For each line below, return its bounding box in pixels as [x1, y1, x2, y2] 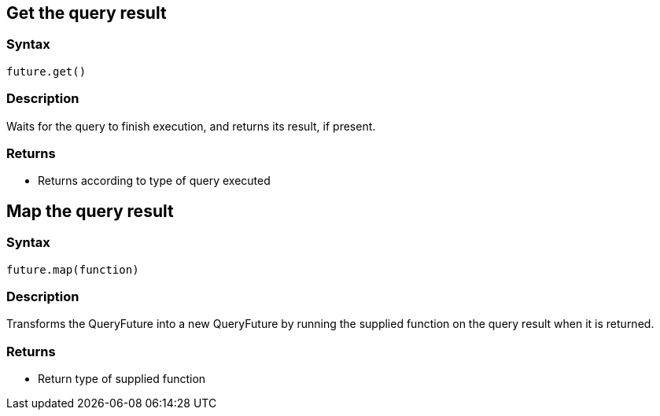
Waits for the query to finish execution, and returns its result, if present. [6, 119, 376, 133]
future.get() [6, 64, 87, 78]
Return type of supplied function [38, 372, 206, 386]
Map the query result [6, 201, 174, 221]
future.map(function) [6, 263, 139, 276]
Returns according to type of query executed [38, 174, 271, 188]
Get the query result [6, 3, 167, 23]
